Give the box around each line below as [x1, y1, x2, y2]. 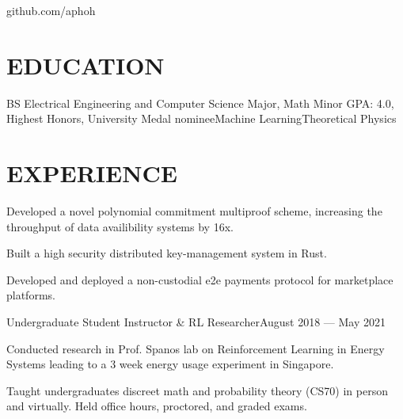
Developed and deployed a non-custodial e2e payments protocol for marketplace [6, 271, 393, 288]
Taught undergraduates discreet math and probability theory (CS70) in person [6, 382, 388, 398]
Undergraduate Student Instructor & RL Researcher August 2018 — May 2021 [6, 314, 386, 329]
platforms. [6, 287, 55, 303]
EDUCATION [6, 48, 165, 81]
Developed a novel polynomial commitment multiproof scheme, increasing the [6, 203, 382, 219]
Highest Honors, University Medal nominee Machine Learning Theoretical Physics [6, 110, 397, 127]
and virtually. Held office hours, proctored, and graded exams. [6, 398, 307, 414]
